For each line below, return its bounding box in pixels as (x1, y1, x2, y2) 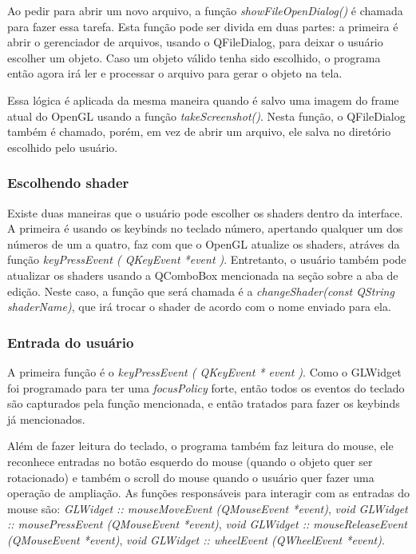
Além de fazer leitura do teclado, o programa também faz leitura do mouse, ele (7, 437, 394, 454)
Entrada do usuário (7, 332, 134, 352)
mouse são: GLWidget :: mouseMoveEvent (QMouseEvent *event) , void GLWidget (7, 500, 408, 516)
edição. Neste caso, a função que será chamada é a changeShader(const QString (7, 282, 394, 299)
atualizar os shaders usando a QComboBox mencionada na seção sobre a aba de (7, 266, 398, 283)
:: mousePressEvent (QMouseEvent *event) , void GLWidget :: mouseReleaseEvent (7, 516, 407, 532)
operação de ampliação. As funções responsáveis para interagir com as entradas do (7, 484, 410, 501)
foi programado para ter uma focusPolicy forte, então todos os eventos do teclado (7, 379, 405, 396)
